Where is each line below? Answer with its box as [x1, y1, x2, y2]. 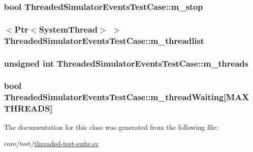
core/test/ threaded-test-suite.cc [4, 138, 99, 149]
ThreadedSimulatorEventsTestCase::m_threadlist [4, 34, 204, 46]
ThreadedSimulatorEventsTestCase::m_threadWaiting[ [4, 91, 226, 103]
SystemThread [39, 23, 98, 35]
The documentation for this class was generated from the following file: [4, 121, 218, 132]
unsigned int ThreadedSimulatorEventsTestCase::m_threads [4, 57, 249, 69]
